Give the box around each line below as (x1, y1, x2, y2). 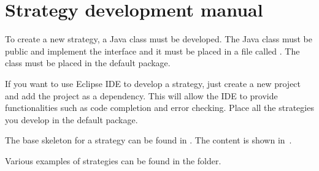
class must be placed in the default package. (5, 56, 171, 69)
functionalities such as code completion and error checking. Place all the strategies (5, 101, 314, 114)
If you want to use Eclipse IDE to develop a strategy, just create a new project (5, 77, 301, 89)
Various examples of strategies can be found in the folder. (5, 154, 221, 167)
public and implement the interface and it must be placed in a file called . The (5, 44, 300, 57)
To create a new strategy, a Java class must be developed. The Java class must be (5, 32, 313, 45)
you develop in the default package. (5, 113, 138, 126)
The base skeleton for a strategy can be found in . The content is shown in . (5, 134, 292, 146)
